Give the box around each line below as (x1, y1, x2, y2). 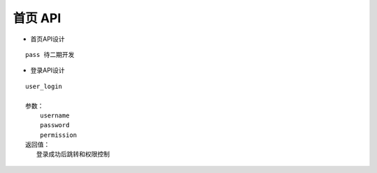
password (39, 122, 70, 129)
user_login (25, 82, 63, 90)
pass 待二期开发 (25, 51, 75, 58)
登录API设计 (30, 66, 66, 74)
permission (39, 131, 77, 139)
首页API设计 (30, 35, 66, 43)
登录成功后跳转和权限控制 (36, 150, 110, 158)
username (39, 111, 70, 120)
